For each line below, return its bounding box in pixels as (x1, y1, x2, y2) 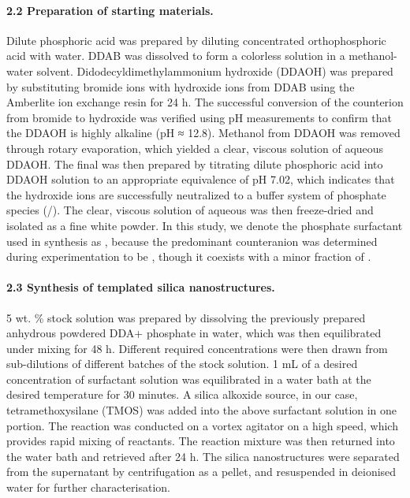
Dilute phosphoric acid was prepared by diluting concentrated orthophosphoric (6, 32, 386, 48)
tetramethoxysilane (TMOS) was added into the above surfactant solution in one (6, 402, 397, 418)
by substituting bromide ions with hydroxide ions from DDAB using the (6, 78, 355, 95)
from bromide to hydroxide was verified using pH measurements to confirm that (6, 109, 392, 125)
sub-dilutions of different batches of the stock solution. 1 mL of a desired (6, 355, 358, 372)
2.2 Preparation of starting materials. (6, 2, 214, 18)
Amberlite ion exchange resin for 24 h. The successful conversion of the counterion (6, 94, 404, 110)
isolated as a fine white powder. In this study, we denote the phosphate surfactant (6, 217, 403, 233)
